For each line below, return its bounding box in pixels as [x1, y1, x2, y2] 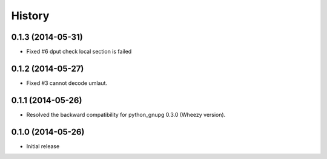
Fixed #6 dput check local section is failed [26, 48, 132, 55]
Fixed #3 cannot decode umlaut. [26, 79, 108, 87]
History [11, 9, 50, 22]
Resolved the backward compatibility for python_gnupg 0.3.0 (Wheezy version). [26, 111, 226, 118]
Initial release [26, 142, 60, 150]
